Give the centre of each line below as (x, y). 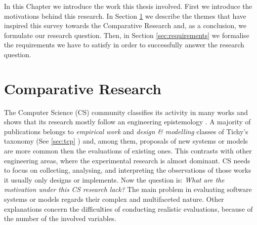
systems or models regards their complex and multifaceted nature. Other (114, 199)
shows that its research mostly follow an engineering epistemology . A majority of (128, 122)
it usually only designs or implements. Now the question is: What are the (114, 179)
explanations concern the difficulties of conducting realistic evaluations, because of (128, 208)
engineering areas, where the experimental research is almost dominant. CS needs (127, 160)
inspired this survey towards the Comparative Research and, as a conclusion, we (125, 25)
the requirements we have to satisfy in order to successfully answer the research (124, 45)
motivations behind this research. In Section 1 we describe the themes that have (125, 16)
